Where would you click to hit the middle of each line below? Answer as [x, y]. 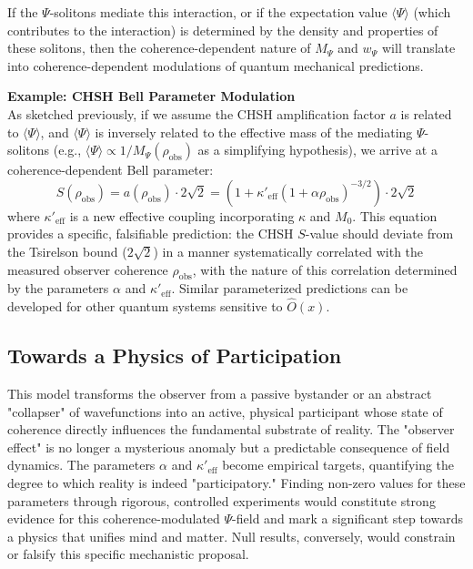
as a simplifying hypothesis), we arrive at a [317, 150]
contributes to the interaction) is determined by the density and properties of [223, 30]
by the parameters [58, 288]
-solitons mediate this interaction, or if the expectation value [218, 12]
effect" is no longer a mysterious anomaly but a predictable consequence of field [229, 447]
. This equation [395, 215]
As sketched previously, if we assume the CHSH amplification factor [196, 113]
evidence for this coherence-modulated [114, 518]
